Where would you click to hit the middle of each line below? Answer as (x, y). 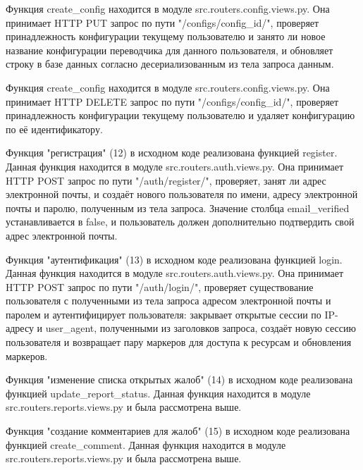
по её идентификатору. (54, 129)
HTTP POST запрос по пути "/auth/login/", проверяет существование (160, 286)
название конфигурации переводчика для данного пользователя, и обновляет (170, 50)
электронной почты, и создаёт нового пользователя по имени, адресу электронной (182, 194)
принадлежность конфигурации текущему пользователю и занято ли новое (166, 36)
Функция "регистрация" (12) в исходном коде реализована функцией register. (172, 153)
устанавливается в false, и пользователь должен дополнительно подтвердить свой (180, 222)
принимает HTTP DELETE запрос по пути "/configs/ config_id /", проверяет (172, 101)
